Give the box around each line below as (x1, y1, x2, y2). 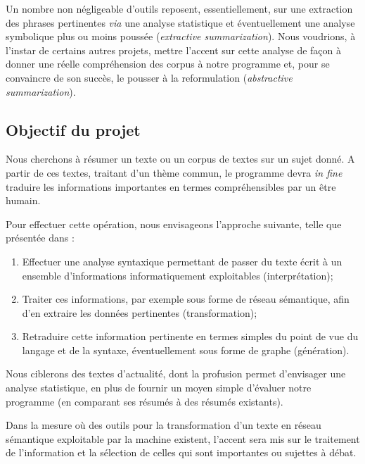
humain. (6, 193, 41, 208)
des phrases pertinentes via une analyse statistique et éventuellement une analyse (6, 15, 355, 30)
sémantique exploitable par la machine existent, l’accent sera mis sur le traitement (6, 431, 360, 446)
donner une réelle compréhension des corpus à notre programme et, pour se (6, 56, 330, 71)
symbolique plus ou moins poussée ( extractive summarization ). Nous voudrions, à (6, 29, 356, 44)
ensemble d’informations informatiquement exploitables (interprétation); (22, 268, 333, 282)
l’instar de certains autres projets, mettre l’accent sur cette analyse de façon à (6, 42, 342, 57)
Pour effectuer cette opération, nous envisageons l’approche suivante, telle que (6, 216, 342, 231)
